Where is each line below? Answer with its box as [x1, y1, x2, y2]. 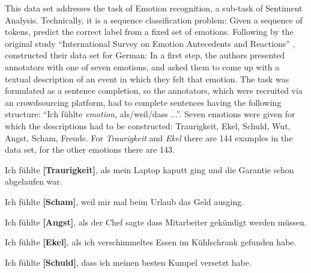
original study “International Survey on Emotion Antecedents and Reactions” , [5, 37, 295, 49]
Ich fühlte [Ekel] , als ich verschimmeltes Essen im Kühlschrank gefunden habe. [5, 236, 297, 248]
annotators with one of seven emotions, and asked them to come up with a [5, 60, 280, 73]
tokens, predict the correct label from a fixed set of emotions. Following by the [5, 25, 294, 38]
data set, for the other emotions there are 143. [5, 143, 175, 156]
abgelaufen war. [5, 175, 62, 188]
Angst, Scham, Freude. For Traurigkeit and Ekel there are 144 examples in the [5, 131, 293, 144]
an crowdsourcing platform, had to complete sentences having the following [5, 96, 282, 108]
